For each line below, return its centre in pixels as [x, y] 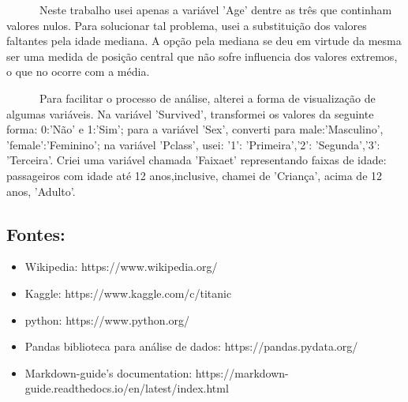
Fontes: [36, 233]
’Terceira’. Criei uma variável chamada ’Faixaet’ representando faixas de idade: [197, 160]
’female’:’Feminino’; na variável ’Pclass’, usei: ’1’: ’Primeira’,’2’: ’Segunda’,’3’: [193, 144]
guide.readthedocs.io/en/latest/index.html [127, 388]
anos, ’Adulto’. [41, 191]
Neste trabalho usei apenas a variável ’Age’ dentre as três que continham [216, 9]
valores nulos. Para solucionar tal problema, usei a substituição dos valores [187, 25]
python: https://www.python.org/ [107, 319]
